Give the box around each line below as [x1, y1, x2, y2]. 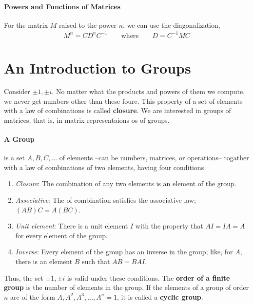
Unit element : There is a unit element [15, 221, 128, 231]
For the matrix [4, 19, 48, 30]
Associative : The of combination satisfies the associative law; [15, 195, 196, 205]
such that [82, 256, 110, 266]
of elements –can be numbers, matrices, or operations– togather [59, 152, 249, 163]
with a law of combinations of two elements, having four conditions [4, 162, 204, 172]
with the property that [135, 221, 203, 231]
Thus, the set [4, 272, 43, 283]
